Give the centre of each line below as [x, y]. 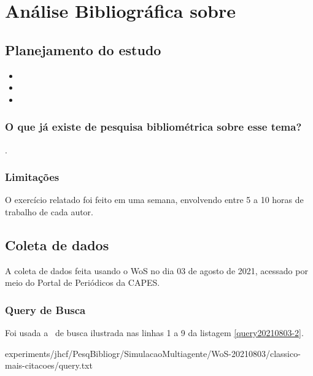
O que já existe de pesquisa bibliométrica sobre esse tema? [153, 127]
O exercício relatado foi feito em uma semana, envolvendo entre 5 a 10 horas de [154, 200]
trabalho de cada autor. [49, 211]
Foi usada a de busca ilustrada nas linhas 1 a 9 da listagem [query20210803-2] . [154, 333]
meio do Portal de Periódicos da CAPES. [83, 282]
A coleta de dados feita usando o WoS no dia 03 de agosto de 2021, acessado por [156, 270]
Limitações [32, 177]
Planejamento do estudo [83, 49]
